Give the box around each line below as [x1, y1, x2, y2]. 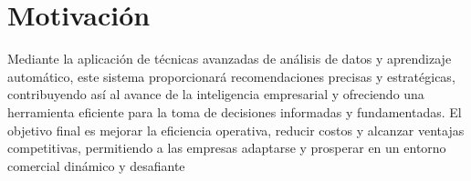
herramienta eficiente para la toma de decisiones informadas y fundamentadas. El [7, 102, 462, 121]
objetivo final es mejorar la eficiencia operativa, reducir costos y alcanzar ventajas [7, 120, 465, 139]
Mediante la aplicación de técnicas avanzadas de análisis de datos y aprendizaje [7, 49, 452, 68]
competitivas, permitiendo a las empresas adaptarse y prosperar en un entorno [7, 138, 446, 157]
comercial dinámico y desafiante [7, 156, 185, 175]
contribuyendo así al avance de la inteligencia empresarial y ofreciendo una [7, 85, 424, 104]
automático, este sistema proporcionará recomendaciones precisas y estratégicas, [7, 66, 455, 85]
